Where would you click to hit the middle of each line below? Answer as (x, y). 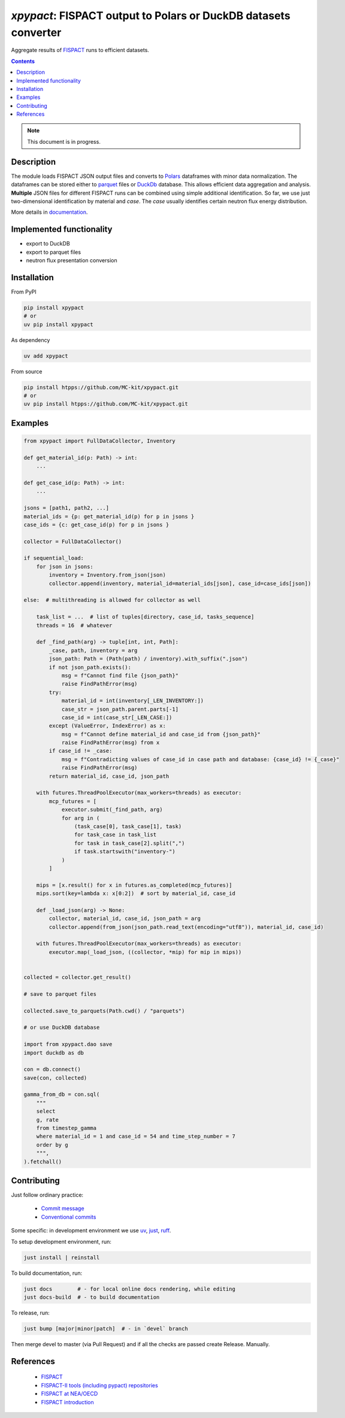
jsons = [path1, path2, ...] (66, 508)
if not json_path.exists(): (90, 667)
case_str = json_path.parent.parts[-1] (120, 709)
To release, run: (31, 1313)
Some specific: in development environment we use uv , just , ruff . (91, 1231)
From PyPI (24, 292)
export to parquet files (53, 252)
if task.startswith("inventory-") (125, 852)
